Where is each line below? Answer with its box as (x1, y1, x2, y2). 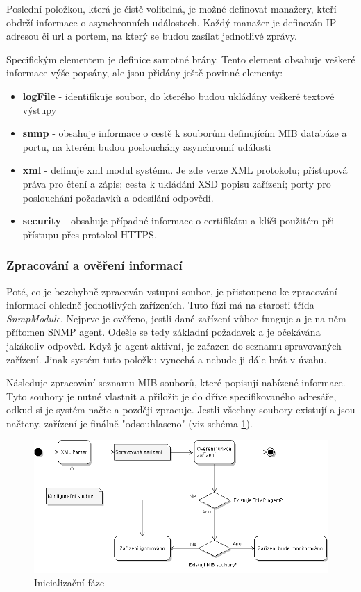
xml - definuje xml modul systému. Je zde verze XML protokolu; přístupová (22, 163, 348, 177)
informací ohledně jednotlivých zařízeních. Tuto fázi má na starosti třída (6, 297, 314, 312)
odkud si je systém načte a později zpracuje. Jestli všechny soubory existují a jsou (6, 402, 355, 417)
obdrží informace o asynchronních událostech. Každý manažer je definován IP (6, 15, 337, 29)
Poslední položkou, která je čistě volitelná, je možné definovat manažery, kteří (6, 1, 337, 15)
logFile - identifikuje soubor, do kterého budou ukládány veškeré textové (22, 88, 335, 103)
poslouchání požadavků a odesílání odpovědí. (22, 190, 214, 204)
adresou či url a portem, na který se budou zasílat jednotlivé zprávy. (6, 28, 297, 43)
